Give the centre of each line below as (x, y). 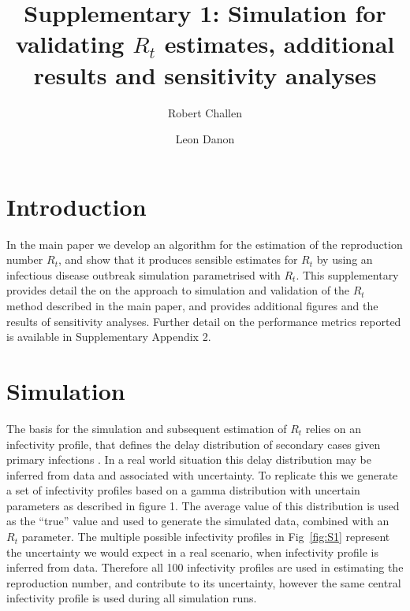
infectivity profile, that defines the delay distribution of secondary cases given (194, 444)
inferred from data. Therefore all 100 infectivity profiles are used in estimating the (205, 567)
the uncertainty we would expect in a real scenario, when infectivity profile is (193, 552)
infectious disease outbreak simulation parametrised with (143, 274)
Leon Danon (205, 139)
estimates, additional (280, 44)
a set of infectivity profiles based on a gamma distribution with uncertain (183, 490)
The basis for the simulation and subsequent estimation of (147, 428)
